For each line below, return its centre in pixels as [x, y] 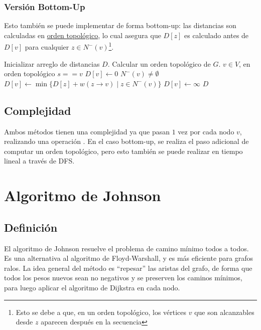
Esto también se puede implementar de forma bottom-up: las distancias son [120, 25]
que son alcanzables [224, 312]
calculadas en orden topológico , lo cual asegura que [83, 35]
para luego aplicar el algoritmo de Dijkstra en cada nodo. [92, 287]
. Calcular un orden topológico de [159, 63]
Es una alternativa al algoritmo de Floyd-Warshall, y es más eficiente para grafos [129, 258]
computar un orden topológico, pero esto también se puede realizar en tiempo [123, 151]
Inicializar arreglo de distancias [52, 63]
